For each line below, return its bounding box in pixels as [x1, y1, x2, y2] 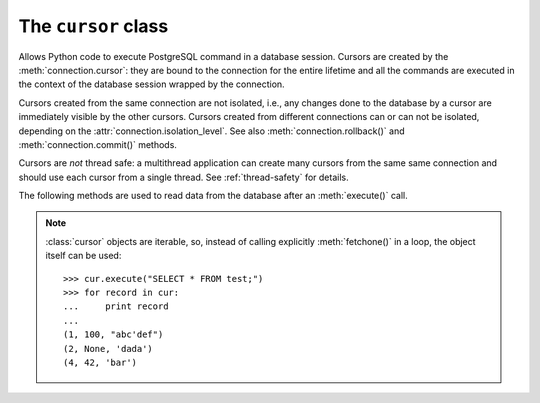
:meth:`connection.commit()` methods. [18, 138, 177, 150]
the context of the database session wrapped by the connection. [18, 78, 285, 90]
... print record [63, 301, 169, 312]
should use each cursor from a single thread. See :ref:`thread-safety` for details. [18, 171, 349, 183]
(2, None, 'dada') [63, 343, 154, 354]
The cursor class [18, 15, 169, 37]
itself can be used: [45, 250, 122, 262]
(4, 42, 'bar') [63, 356, 138, 368]
